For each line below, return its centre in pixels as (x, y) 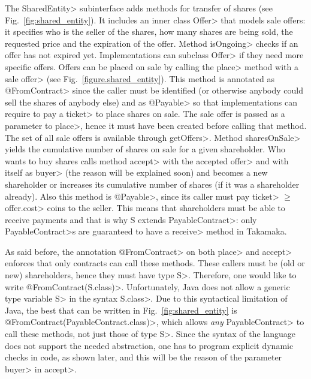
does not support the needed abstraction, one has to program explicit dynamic (149, 345)
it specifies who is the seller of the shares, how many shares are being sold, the (149, 31)
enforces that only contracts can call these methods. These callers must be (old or (155, 263)
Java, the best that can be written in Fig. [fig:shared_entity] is (121, 310)
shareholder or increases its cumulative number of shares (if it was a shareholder (152, 184)
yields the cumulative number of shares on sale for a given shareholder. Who (145, 149)
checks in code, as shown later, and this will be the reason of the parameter (144, 357)
